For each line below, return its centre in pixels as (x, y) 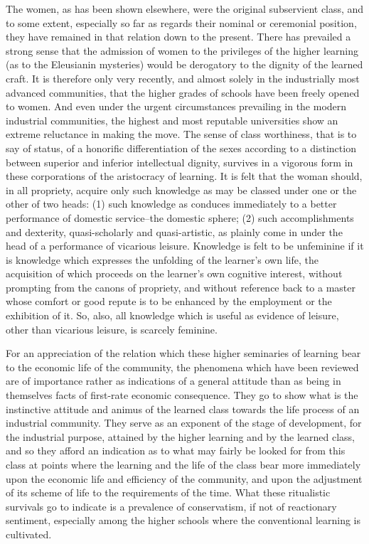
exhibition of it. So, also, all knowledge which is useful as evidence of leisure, (172, 315)
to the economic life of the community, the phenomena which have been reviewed (182, 367)
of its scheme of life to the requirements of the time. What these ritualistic (168, 492)
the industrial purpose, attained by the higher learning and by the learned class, (180, 436)
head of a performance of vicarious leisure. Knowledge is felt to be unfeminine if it (185, 246)
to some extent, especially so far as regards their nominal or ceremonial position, (181, 22)
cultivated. (29, 534)
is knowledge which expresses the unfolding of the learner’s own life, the (162, 259)
